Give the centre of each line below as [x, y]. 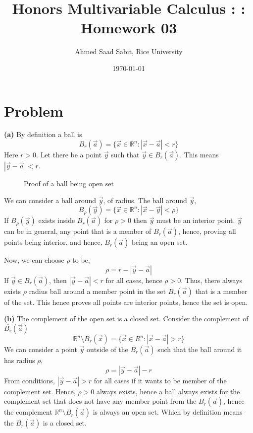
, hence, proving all [207, 231]
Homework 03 [129, 28]
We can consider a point [41, 349]
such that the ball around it [200, 349]
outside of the [107, 349]
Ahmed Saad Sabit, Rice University [129, 51]
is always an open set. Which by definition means [168, 412]
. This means [199, 155]
